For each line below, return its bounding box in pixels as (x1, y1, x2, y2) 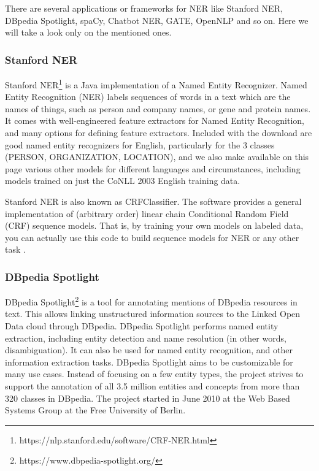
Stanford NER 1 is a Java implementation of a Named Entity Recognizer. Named (5, 77, 307, 91)
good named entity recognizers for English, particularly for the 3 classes (5, 138, 275, 151)
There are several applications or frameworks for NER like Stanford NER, (5, 2, 283, 14)
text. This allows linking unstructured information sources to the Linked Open (5, 307, 301, 320)
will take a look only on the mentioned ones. (5, 26, 172, 39)
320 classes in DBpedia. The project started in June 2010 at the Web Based (5, 391, 290, 404)
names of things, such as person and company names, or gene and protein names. (5, 102, 311, 115)
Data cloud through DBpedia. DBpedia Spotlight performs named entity (5, 320, 279, 332)
